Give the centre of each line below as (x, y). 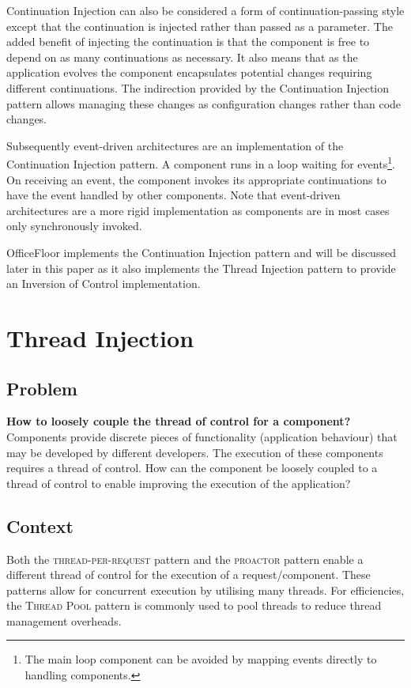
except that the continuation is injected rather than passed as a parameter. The (200, 26)
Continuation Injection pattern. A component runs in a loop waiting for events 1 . (201, 163)
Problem (42, 388)
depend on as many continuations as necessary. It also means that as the (182, 57)
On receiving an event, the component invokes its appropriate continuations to (196, 179)
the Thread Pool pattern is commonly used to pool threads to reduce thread (194, 605)
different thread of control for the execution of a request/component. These (189, 575)
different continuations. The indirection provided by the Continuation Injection (198, 87)
